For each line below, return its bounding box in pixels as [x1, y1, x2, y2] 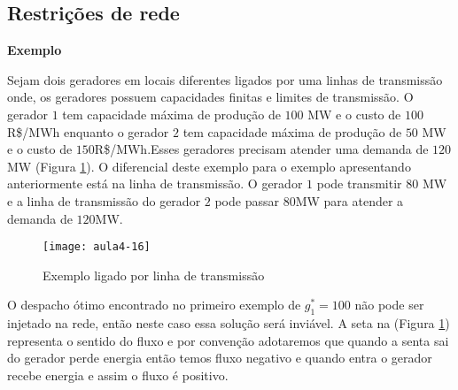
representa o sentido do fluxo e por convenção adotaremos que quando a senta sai [7, 331, 449, 349]
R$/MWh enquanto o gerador [7, 122, 169, 141]
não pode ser [354, 295, 424, 314]
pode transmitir [316, 174, 402, 193]
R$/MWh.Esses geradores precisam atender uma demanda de [94, 140, 429, 158]
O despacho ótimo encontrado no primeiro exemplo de [7, 295, 301, 314]
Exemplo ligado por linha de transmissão [43, 265, 265, 284]
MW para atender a [295, 191, 404, 210]
